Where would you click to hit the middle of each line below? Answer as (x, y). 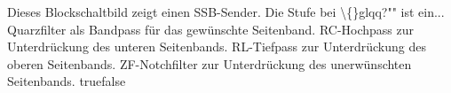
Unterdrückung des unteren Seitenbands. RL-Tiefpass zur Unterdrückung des (217, 46)
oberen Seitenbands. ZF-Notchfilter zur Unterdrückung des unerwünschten (210, 63)
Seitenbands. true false (67, 81)
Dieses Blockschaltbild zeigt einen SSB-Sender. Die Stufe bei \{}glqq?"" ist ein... (226, 12)
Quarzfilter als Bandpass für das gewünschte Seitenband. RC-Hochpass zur (211, 29)
